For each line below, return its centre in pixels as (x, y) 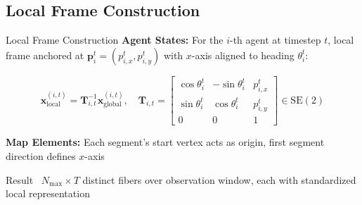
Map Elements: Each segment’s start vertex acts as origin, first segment (165, 142)
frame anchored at (45, 55)
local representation (48, 193)
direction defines (41, 156)
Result (20, 179)
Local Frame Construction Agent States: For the (115, 40)
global (112, 105)
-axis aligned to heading (243, 55)
